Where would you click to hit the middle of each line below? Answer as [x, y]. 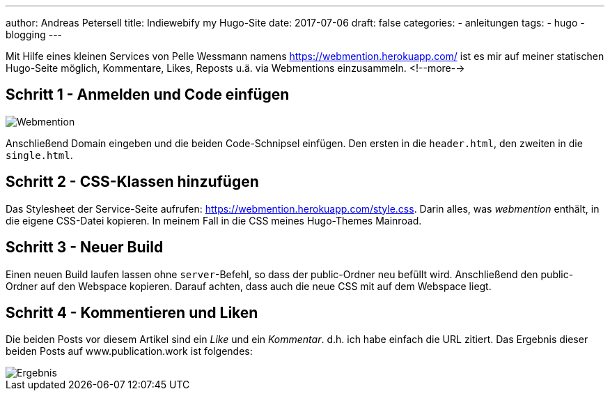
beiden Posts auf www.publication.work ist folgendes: [129, 351]
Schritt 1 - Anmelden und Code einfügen [148, 95]
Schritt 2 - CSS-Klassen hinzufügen [132, 182]
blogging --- [34, 35]
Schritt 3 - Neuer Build [85, 247]
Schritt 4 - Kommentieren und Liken [132, 312]
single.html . [39, 155]
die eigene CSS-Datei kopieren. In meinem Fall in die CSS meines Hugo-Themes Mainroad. [214, 220]
